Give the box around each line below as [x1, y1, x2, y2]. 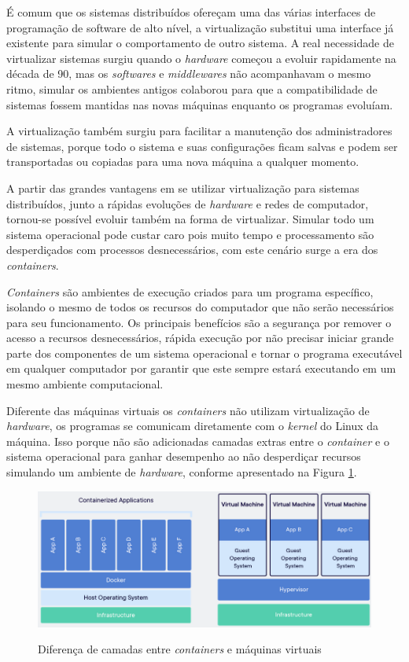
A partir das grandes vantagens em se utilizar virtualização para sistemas [6, 179, 359, 196]
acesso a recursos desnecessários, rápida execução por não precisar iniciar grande [6, 329, 394, 346]
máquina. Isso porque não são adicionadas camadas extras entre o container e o [6, 432, 389, 449]
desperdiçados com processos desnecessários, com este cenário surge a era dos [6, 241, 378, 258]
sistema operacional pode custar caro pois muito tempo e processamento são [6, 226, 374, 242]
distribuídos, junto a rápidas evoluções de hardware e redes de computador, [6, 195, 369, 211]
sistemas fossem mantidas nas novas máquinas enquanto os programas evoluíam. [6, 96, 393, 112]
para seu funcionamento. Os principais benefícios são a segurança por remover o [6, 314, 392, 330]
